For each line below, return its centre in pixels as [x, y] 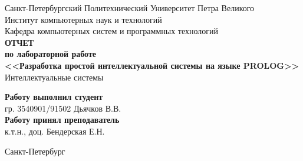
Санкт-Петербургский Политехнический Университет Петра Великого [130, 8]
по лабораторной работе [51, 54]
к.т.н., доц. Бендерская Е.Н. [55, 131]
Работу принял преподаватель [62, 120]
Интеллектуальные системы [54, 77]
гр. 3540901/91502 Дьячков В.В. [63, 108]
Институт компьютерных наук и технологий [83, 19]
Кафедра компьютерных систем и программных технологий [112, 31]
